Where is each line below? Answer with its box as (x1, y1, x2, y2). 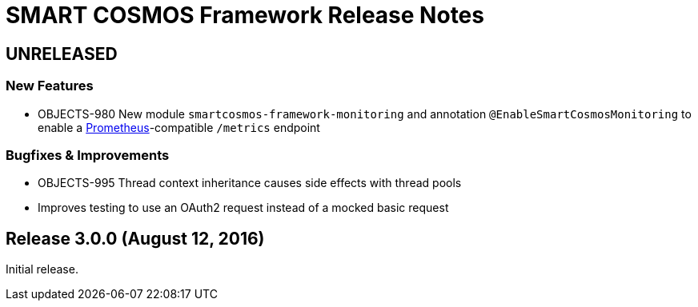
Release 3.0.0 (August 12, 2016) (6, 228, 265, 249)
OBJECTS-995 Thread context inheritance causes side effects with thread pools (38, 176, 462, 190)
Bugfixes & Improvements (6, 146, 170, 163)
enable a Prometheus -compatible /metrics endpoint (38, 120, 320, 134)
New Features (6, 78, 94, 94)
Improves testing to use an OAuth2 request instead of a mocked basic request (38, 201, 449, 215)
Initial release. (6, 262, 78, 277)
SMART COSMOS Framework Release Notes (6, 2, 484, 29)
